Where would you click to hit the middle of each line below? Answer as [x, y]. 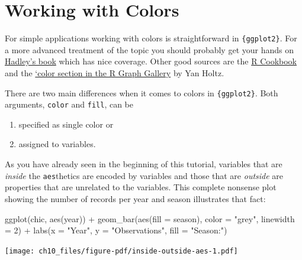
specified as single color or [66, 124]
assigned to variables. [57, 144]
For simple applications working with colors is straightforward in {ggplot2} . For [151, 38]
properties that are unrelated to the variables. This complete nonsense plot [141, 187]
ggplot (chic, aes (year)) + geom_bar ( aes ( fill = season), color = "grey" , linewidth [150, 218]
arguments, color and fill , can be [69, 104]
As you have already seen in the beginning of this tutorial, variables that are [144, 164]
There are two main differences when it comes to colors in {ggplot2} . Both [142, 92]
